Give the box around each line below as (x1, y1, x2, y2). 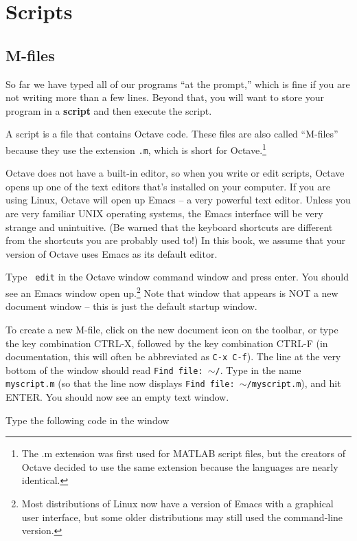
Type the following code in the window (5, 412, 170, 427)
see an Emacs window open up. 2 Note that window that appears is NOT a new (5, 284, 338, 300)
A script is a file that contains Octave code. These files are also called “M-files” (5, 126, 338, 141)
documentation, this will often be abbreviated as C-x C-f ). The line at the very (5, 349, 341, 364)
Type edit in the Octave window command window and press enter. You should (5, 269, 349, 284)
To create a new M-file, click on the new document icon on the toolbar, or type (5, 322, 338, 336)
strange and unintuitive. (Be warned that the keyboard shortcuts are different (5, 219, 333, 234)
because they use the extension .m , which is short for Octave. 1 (5, 140, 266, 157)
